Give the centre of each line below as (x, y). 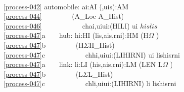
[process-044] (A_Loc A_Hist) (64, 16)
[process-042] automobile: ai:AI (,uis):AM (66, 6)
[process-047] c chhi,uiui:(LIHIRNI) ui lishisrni (92, 54)
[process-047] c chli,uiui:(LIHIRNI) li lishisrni (90, 83)
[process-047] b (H (44, 45)
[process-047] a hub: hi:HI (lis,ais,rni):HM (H (76, 35)
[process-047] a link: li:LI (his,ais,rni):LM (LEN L (83, 64)
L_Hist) (101, 74)
